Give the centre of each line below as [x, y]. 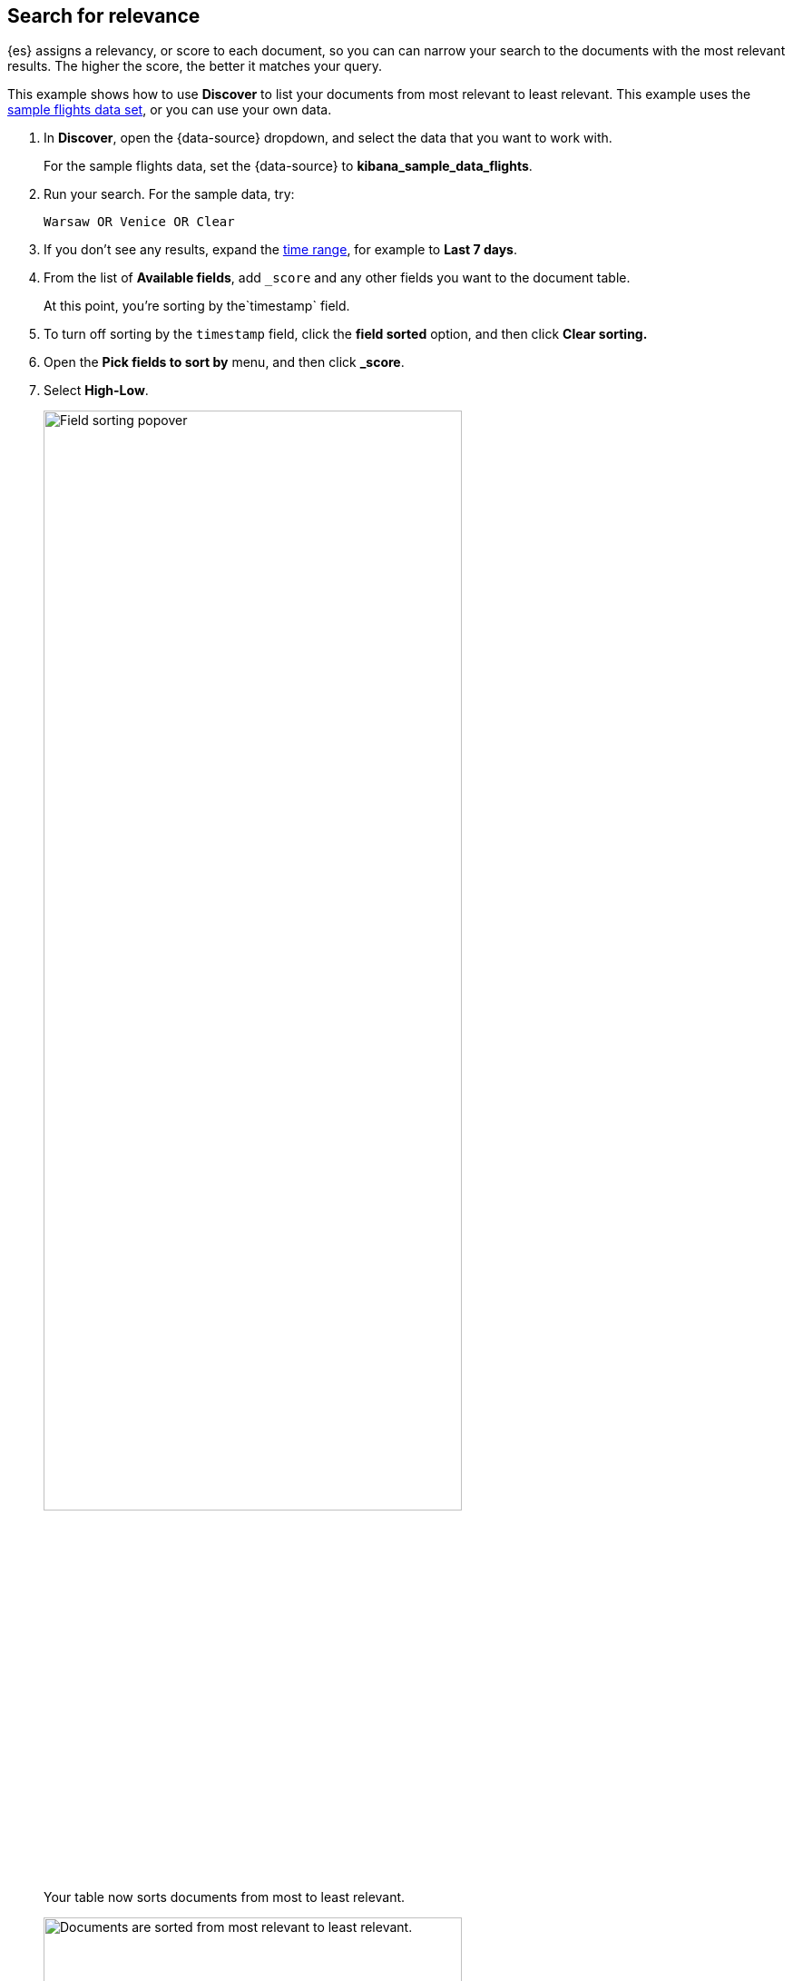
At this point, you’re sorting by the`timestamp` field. [197, 306]
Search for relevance [104, 16]
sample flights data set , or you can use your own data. [170, 110]
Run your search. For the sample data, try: [169, 194]
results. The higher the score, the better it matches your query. [195, 66]
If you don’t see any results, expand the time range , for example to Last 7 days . [281, 250]
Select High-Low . [96, 391]
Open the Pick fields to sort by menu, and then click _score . [224, 362]
